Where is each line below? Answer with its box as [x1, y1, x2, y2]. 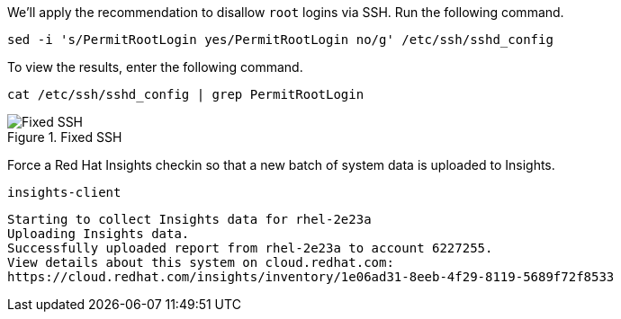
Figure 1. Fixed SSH [7, 129, 122, 145]
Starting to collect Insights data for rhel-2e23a [7, 212, 372, 226]
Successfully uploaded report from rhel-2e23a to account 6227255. [7, 241, 493, 255]
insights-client [7, 185, 121, 199]
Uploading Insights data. [7, 226, 190, 241]
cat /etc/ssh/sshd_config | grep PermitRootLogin [7, 87, 364, 102]
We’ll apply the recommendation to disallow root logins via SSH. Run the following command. [7, 4, 564, 20]
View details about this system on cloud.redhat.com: [7, 255, 394, 270]
